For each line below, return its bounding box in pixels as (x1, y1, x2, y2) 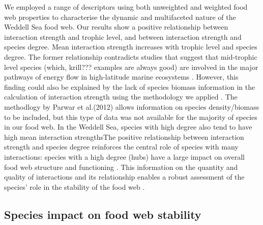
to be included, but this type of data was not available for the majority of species (4, 111, 257, 122)
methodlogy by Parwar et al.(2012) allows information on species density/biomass (4, 101, 259, 112)
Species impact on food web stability (4, 206, 201, 222)
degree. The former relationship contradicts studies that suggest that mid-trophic (4, 51, 257, 62)
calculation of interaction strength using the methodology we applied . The (4, 91, 238, 102)
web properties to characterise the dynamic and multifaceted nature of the (4, 11, 236, 22)
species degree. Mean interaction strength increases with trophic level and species (4, 41, 257, 52)
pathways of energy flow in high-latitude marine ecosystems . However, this (4, 71, 239, 82)
